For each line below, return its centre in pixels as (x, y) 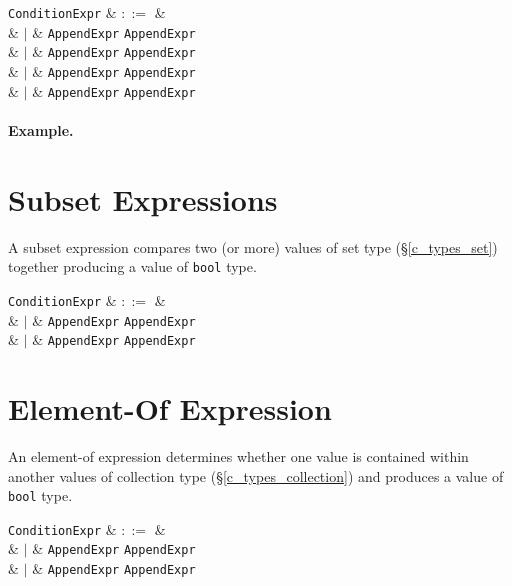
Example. (41, 129)
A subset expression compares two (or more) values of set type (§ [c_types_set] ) (253, 246)
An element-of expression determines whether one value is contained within (238, 455)
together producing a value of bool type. (132, 266)
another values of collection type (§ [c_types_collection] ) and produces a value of (256, 475)
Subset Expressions (143, 198)
